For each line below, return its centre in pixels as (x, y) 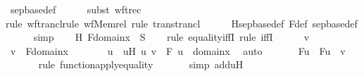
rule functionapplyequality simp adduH (141, 64)
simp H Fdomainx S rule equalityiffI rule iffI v (171, 37)
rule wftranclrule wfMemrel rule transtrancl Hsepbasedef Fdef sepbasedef (182, 23)
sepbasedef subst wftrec (76, 9)
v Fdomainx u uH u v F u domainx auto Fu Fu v (178, 50)
